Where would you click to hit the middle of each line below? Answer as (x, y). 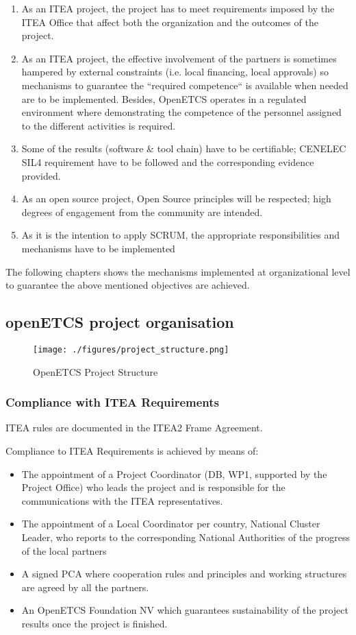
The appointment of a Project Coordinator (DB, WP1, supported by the (174, 474)
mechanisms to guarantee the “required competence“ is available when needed (185, 85)
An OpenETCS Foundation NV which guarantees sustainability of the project (185, 610)
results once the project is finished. (94, 623)
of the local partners (64, 550)
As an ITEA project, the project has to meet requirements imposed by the (178, 8)
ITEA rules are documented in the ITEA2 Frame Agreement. (134, 428)
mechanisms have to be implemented (98, 248)
